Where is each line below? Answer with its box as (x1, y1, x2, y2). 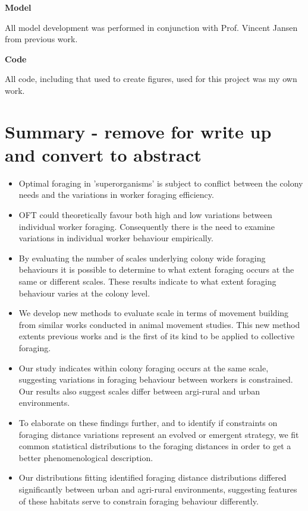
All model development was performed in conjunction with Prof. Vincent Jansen (5, 21, 298, 33)
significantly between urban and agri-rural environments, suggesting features (18, 482, 297, 495)
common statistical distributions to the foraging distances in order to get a (18, 440, 291, 452)
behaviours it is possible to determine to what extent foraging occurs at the (18, 263, 294, 276)
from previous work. (5, 33, 78, 45)
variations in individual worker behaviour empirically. (18, 232, 213, 244)
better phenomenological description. (18, 451, 153, 463)
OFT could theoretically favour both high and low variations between (18, 209, 272, 221)
